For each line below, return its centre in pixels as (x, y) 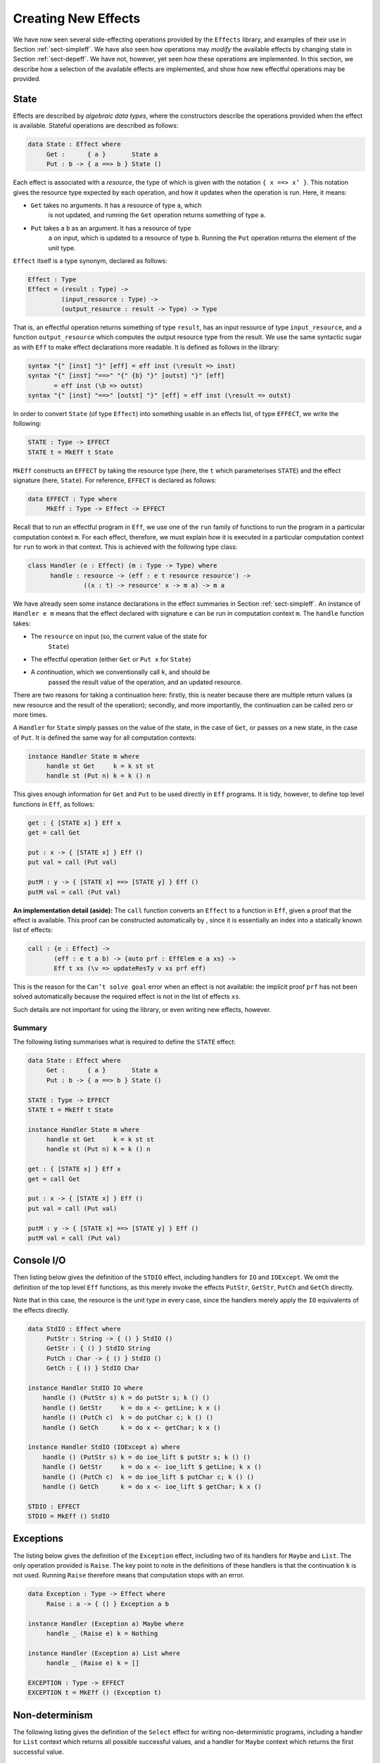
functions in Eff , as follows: (54, 804)
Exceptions (38, 1538)
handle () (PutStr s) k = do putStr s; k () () (126, 1398)
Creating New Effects (77, 18)
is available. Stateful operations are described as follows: (96, 126)
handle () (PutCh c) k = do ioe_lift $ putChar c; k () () (148, 1477)
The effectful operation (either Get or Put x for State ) (111, 659)
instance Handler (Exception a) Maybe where (106, 1623)
